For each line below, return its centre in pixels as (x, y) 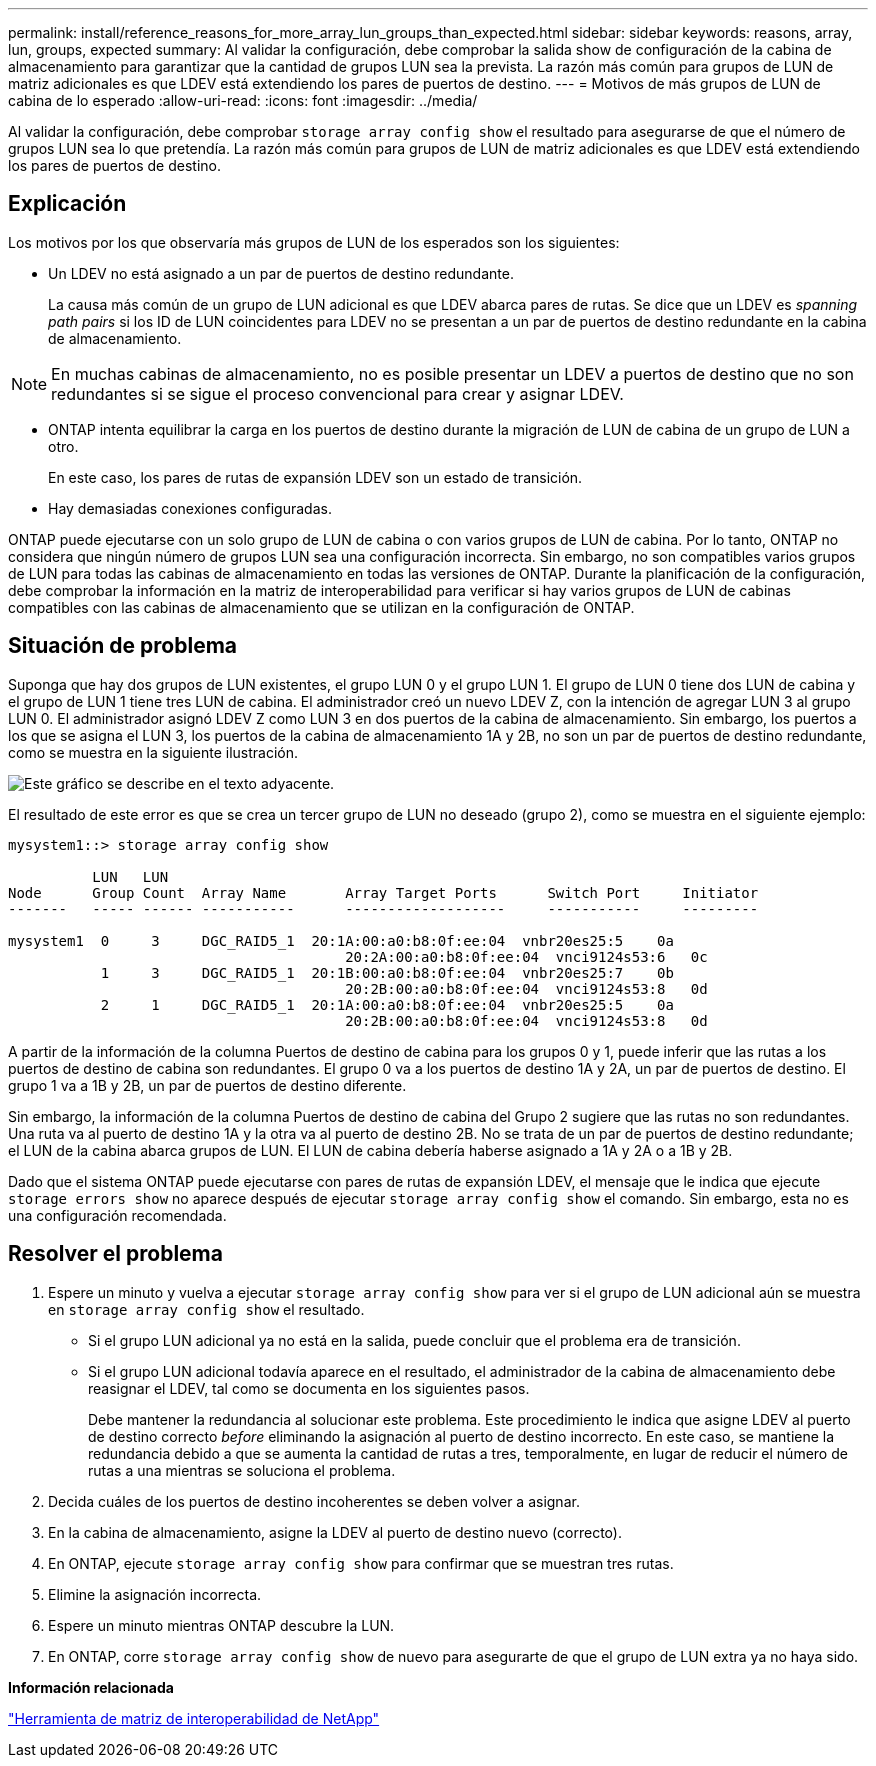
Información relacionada (91, 1687)
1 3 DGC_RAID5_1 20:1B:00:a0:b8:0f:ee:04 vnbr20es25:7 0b (387, 972)
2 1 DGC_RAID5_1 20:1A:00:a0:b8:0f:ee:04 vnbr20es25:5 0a (387, 1004)
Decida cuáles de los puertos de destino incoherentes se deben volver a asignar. (314, 1501)
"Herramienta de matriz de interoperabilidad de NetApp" (194, 1718)
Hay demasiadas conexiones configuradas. (190, 508)
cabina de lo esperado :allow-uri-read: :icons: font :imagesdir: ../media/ (243, 100)
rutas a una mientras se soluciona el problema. (242, 1470)
